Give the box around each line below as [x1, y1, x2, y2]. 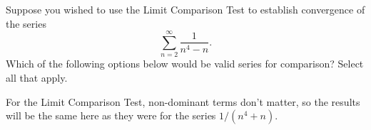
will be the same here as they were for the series [6, 108, 216, 123]
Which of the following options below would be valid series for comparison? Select [6, 56, 364, 71]
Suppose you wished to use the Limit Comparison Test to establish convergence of [6, 2, 365, 16]
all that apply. [6, 70, 68, 85]
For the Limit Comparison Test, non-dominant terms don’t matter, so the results [6, 94, 360, 109]
